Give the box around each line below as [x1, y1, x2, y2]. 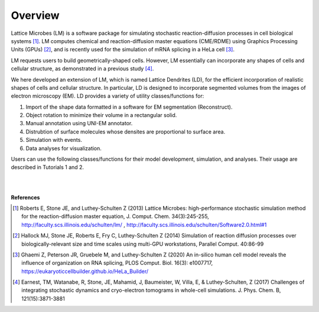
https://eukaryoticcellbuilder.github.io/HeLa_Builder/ [21, 268, 149, 275]
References [11, 194, 40, 201]
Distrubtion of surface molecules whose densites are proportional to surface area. [25, 128, 226, 135]
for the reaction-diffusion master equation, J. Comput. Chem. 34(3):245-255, [21, 213, 209, 220]
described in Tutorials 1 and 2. [11, 164, 84, 171]
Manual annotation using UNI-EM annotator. [25, 120, 133, 127]
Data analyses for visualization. [25, 145, 102, 152]
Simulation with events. [25, 136, 83, 144]
